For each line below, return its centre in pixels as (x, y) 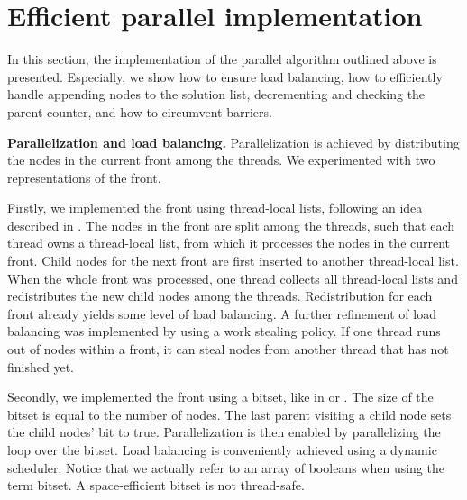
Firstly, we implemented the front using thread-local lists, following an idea (215, 208)
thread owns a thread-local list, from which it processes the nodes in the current (229, 243)
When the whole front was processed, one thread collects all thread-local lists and (233, 278)
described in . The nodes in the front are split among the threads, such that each (231, 225)
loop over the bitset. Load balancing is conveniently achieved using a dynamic (222, 450)
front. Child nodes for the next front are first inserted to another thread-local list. (233, 261)
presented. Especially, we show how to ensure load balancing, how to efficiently (225, 76)
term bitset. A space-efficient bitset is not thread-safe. (156, 485)
